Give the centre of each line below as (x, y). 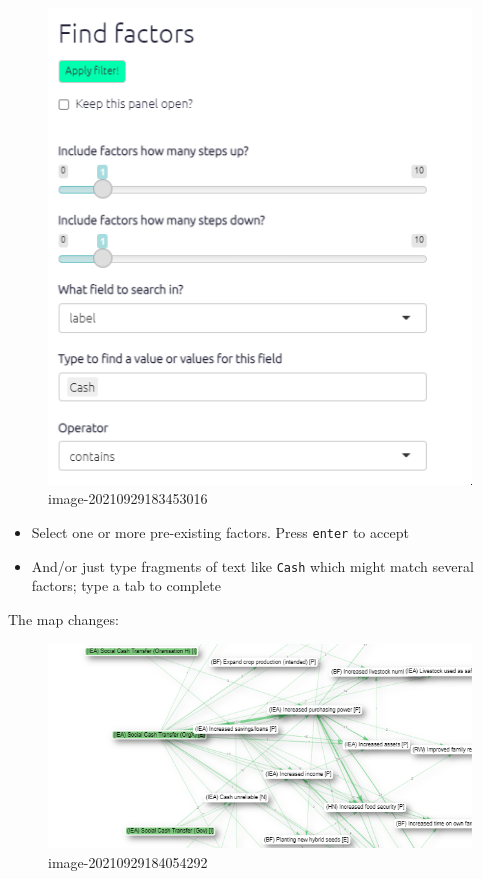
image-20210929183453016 (128, 498)
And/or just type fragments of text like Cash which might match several (252, 565)
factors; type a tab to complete (126, 585)
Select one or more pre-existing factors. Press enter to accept (220, 532)
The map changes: (63, 618)
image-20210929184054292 (128, 861)
